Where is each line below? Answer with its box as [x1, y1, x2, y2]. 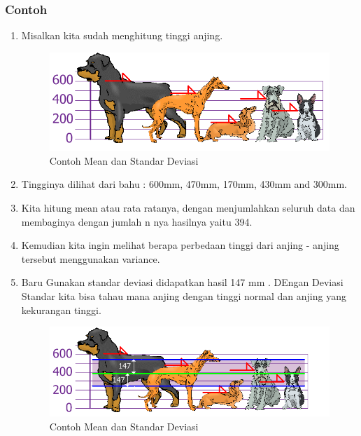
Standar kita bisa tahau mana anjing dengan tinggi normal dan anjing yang [21, 288, 346, 303]
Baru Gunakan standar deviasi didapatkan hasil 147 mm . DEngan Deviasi [21, 275, 344, 289]
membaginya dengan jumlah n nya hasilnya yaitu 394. [21, 214, 253, 229]
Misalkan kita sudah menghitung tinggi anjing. [21, 28, 223, 43]
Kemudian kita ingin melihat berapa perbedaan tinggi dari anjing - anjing [21, 238, 339, 252]
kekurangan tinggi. [21, 302, 101, 317]
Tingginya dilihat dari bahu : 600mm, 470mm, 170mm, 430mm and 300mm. [21, 177, 347, 191]
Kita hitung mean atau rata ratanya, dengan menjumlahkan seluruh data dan [21, 200, 355, 215]
